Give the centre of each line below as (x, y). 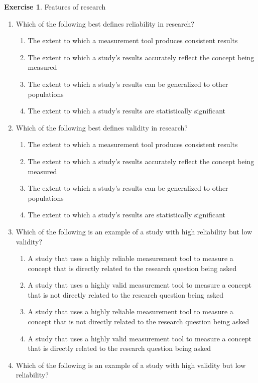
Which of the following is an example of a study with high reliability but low (134, 231)
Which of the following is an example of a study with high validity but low (131, 365)
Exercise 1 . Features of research (55, 7)
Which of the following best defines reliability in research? (105, 23)
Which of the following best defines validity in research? (102, 127)
